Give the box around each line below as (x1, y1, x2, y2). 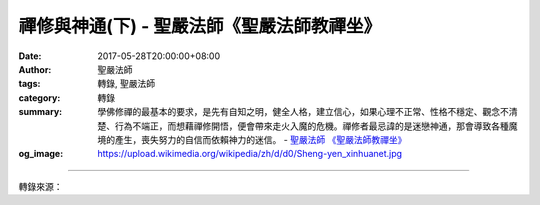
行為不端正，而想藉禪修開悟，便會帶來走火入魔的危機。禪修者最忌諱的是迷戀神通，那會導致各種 (114, 120, 509, 132)
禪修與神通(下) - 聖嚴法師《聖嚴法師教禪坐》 (18, 15, 382, 37)
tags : (18, 78, 41, 90)
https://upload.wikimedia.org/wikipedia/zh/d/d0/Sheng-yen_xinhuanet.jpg (97, 148, 403, 160)
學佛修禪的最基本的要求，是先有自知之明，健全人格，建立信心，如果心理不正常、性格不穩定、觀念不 (97, 106, 509, 118)
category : (18, 91, 61, 104)
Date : (18, 50, 42, 62)
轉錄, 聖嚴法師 (97, 78, 155, 90)
